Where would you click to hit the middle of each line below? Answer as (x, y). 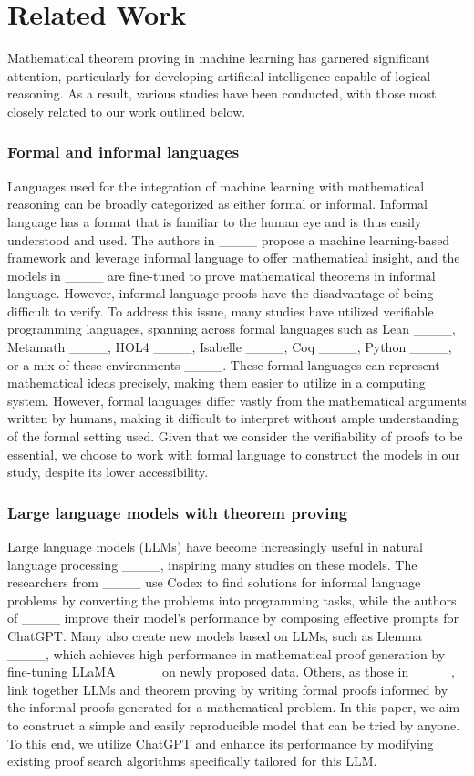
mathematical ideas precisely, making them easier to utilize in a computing (216, 383)
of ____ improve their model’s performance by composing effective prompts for (233, 618)
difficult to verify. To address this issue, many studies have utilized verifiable (221, 310)
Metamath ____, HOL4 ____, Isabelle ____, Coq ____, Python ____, (230, 347)
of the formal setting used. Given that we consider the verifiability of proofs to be (235, 436)
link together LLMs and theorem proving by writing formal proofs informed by (228, 689)
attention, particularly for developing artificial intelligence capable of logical (219, 75)
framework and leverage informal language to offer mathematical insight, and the (234, 258)
